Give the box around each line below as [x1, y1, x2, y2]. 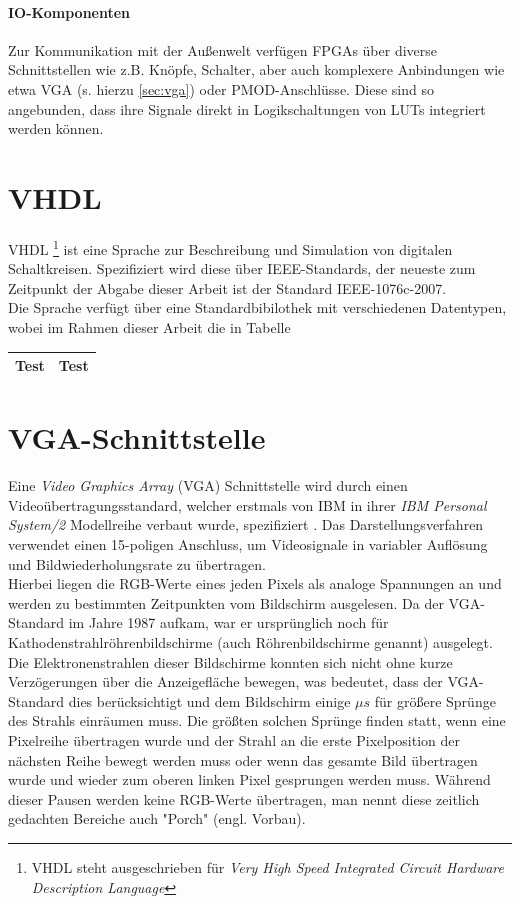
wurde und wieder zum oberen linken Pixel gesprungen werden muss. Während [8, 769, 491, 790]
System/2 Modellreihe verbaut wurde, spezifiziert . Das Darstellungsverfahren [8, 514, 484, 535]
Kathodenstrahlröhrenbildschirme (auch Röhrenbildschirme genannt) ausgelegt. [8, 631, 493, 652]
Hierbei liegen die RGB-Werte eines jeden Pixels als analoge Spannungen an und [8, 573, 502, 594]
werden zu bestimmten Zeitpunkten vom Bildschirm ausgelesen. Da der [8, 592, 444, 613]
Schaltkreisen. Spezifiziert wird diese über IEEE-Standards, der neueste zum [8, 258, 476, 279]
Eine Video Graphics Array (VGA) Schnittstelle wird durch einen [8, 475, 408, 496]
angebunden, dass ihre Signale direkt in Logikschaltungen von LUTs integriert [8, 98, 486, 119]
